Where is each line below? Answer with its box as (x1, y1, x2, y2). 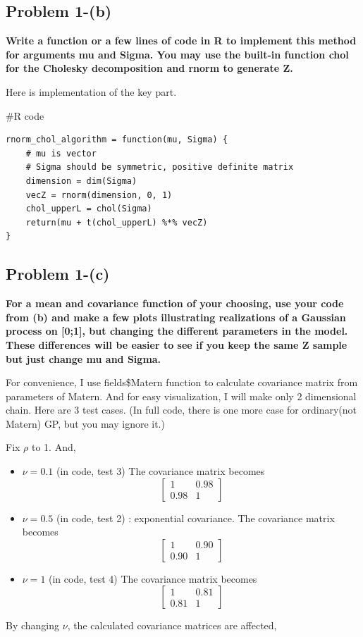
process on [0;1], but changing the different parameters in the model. (6, 323, 348, 338)
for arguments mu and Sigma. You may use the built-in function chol (6, 47, 349, 61)
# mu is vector (25, 148, 97, 159)
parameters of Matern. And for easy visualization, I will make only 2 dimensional (6, 388, 357, 403)
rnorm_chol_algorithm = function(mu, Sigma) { (6, 135, 228, 145)
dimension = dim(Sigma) (25, 175, 137, 186)
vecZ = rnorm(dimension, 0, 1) (25, 190, 173, 200)
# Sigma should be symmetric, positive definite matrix (25, 162, 294, 173)
